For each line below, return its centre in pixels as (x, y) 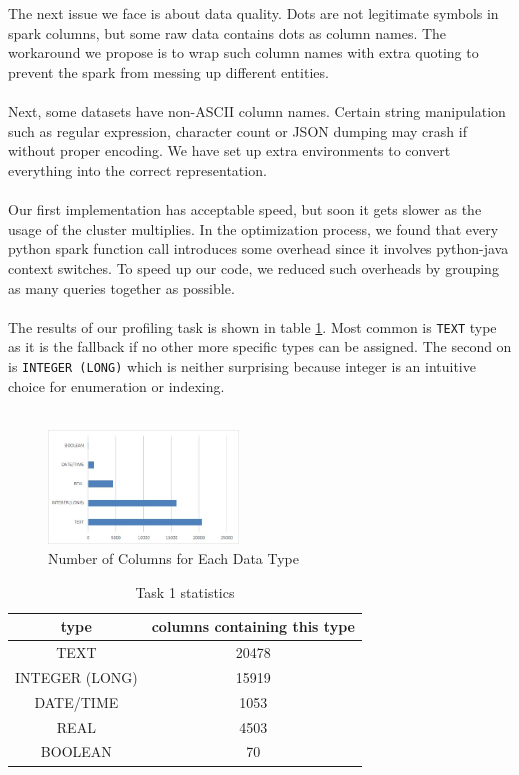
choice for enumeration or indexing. (116, 385)
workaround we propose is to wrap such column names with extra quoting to (243, 52)
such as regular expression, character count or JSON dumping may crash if (237, 130)
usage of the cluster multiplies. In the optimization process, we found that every (253, 228)
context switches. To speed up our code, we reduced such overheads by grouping (253, 267)
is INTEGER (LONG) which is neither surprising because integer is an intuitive (242, 365)
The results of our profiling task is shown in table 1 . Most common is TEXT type (252, 326)
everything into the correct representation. (137, 169)
